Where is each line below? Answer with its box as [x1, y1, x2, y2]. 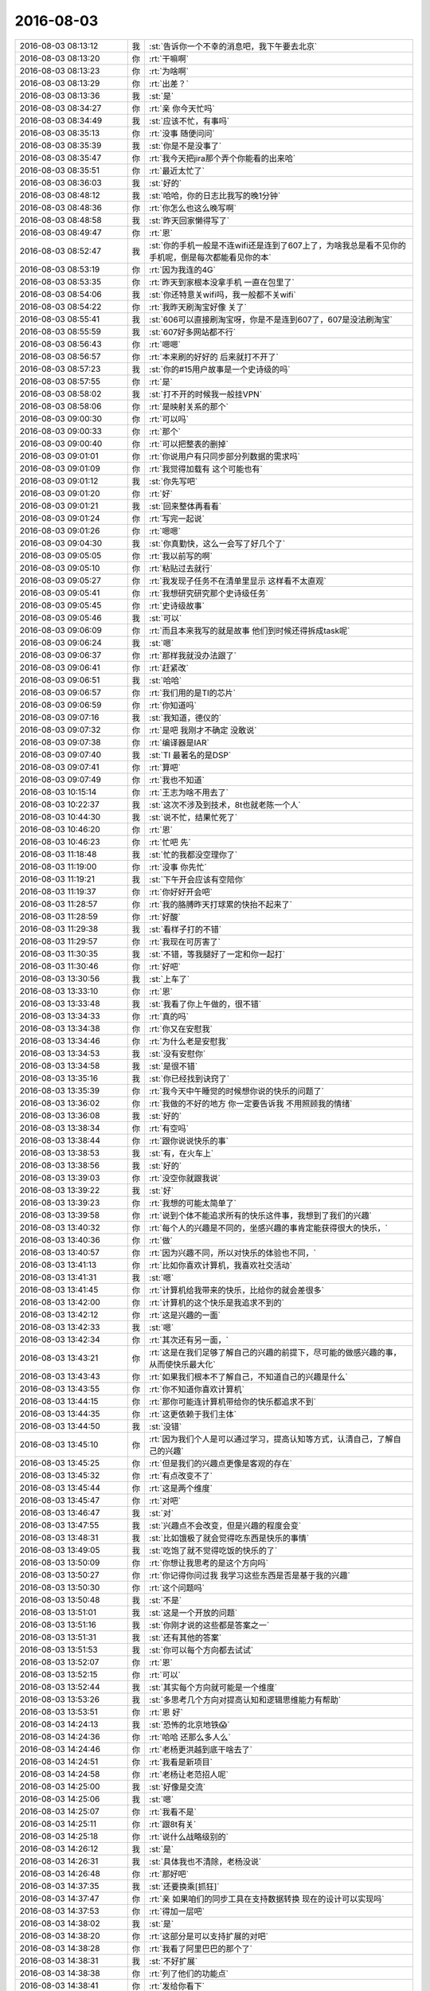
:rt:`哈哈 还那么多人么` [148, 1731, 231, 1743]
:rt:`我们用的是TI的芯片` [148, 687, 236, 698]
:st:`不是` [148, 1594, 182, 1606]
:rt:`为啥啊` [148, 65, 189, 76]
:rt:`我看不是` [148, 1806, 197, 1817]
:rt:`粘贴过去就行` [148, 562, 213, 573]
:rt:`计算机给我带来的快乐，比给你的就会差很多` [148, 1285, 324, 1296]
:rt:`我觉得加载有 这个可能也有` [148, 463, 263, 474]
